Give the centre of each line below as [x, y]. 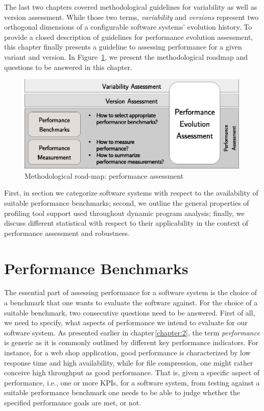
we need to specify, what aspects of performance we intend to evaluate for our [126, 322]
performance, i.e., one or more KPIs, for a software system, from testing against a [132, 382]
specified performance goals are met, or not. [73, 402]
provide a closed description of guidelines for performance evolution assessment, [129, 37]
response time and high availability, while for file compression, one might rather [129, 362]
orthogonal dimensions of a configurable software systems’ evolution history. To [128, 27]
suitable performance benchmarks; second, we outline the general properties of [127, 202]
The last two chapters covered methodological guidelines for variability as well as [131, 7]
